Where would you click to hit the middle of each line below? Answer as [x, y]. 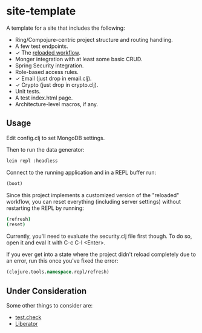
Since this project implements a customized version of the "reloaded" [93, 195]
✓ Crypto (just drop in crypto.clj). [57, 85]
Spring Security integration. [49, 66]
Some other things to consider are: [50, 305]
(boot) [15, 183]
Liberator [26, 323]
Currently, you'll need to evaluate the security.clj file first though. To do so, [99, 236]
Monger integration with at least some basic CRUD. [79, 59]
